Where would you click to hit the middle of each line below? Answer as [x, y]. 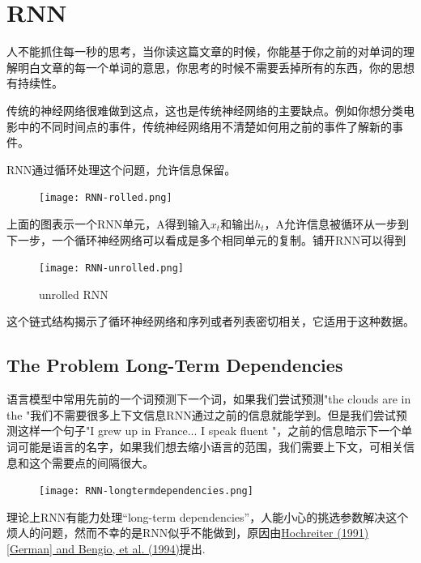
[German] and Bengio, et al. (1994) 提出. [106, 548]
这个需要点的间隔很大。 [91, 462]
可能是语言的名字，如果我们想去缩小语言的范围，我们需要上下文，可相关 [210, 446]
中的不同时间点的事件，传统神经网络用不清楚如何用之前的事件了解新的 [204, 126]
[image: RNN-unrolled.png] [111, 269]
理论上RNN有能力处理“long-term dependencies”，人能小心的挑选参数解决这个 [208, 516]
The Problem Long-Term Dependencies [175, 365]
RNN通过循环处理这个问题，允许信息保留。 [121, 169]
